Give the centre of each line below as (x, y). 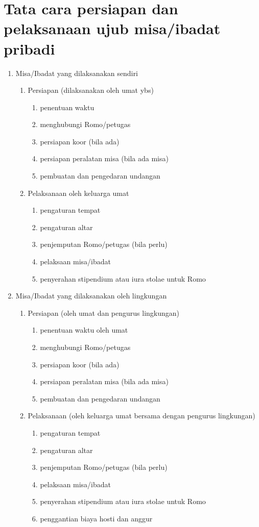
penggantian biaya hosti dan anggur (96, 518)
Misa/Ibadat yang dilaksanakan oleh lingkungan (91, 296)
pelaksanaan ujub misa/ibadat (112, 28)
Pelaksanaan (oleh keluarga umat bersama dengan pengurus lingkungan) (142, 416)
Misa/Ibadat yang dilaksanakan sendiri (77, 73)
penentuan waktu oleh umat (84, 330)
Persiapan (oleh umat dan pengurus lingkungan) (104, 312)
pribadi (29, 48)
